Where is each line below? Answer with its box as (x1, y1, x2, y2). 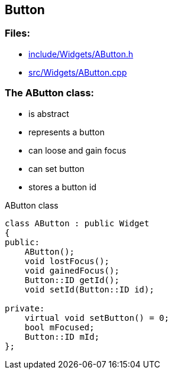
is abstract (28, 108, 69, 119)
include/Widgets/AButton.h (28, 48, 134, 59)
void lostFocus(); (24, 256, 110, 266)
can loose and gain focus (28, 145, 126, 155)
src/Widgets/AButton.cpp (28, 67, 127, 77)
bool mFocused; (24, 322, 95, 332)
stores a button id (28, 181, 96, 192)
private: (5, 303, 45, 313)
